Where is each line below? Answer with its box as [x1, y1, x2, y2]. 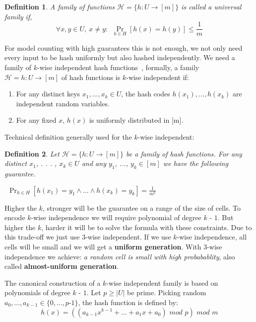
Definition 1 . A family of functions [4, 1, 115, 11]
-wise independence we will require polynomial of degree [31, 212, 201, 223]
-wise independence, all [177, 232, 247, 242]
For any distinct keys [16, 88, 80, 99]
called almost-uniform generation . [4, 261, 119, 271]
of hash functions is [61, 72, 121, 82]
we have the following [163, 158, 228, 168]
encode [4, 212, 25, 223]
